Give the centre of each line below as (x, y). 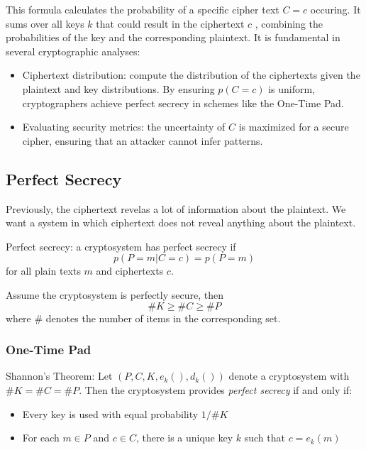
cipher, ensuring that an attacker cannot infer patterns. (143, 140)
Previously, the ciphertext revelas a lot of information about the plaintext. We (176, 208)
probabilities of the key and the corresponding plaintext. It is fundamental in (173, 37)
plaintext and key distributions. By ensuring (118, 88)
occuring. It (335, 9)
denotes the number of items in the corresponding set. (163, 318)
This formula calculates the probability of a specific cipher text (143, 9)
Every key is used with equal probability (110, 413)
